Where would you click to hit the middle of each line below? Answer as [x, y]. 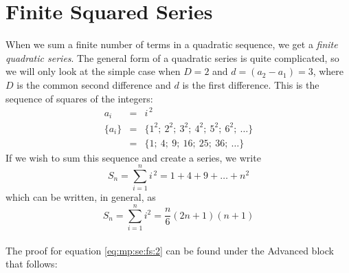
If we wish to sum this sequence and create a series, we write [133, 157]
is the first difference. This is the [251, 84]
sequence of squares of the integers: [79, 98]
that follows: [32, 264]
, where [328, 71]
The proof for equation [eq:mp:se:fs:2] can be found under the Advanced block [170, 250]
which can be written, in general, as [81, 197]
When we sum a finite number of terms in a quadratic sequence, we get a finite [172, 44]
